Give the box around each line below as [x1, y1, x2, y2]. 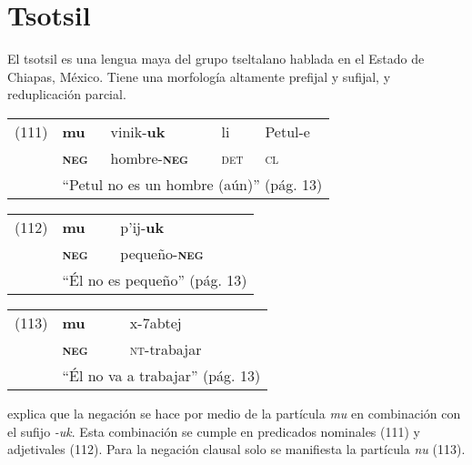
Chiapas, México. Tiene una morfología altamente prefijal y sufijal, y [7, 66, 391, 86]
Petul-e [265, 120, 310, 142]
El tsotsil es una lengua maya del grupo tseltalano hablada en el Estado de [7, 49, 425, 68]
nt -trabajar [129, 338, 202, 359]
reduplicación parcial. [7, 85, 126, 104]
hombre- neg [110, 147, 189, 168]
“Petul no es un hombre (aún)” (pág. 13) [62, 173, 323, 195]
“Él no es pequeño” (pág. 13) [62, 268, 247, 290]
